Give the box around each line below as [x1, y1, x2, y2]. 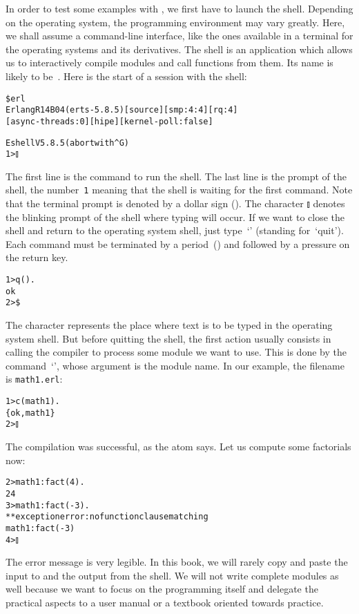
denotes [313, 196, 345, 211]
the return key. [6, 250, 68, 265]
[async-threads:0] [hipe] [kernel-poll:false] [6, 116, 213, 126]
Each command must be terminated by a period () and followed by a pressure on [6, 236, 350, 251]
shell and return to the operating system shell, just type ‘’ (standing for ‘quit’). [6, 223, 344, 238]
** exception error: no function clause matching [6, 512, 208, 522]
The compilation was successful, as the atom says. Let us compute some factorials [6, 439, 351, 454]
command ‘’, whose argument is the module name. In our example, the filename [6, 358, 345, 372]
